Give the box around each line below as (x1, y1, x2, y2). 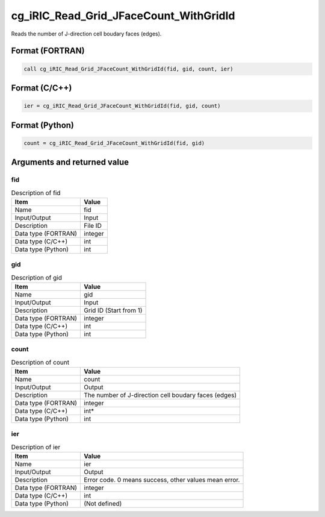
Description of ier (11, 443, 61, 451)
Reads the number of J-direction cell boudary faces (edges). (11, 30, 162, 37)
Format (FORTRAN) (11, 46, 85, 56)
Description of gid (11, 273, 63, 281)
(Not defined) (84, 500, 122, 508)
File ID (84, 221, 102, 230)
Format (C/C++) (11, 83, 72, 93)
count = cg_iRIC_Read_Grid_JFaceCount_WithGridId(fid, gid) (23, 139, 205, 146)
